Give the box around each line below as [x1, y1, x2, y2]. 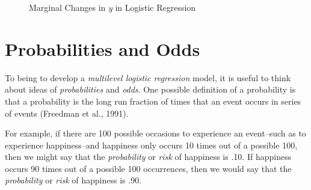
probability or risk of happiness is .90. [5, 174, 142, 186]
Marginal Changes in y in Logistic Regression [29, 1, 196, 13]
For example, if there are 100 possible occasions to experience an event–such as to [5, 127, 306, 139]
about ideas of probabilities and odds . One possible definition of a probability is [5, 83, 296, 96]
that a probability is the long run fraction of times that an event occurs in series [5, 94, 301, 107]
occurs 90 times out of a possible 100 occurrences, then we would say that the [5, 162, 292, 174]
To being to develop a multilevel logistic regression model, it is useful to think [5, 71, 291, 84]
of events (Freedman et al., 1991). [5, 106, 129, 119]
